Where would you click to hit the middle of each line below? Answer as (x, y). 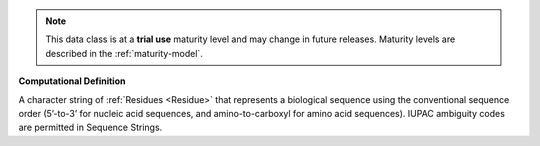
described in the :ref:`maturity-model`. (124, 53)
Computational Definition (72, 81)
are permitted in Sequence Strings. (90, 127)
